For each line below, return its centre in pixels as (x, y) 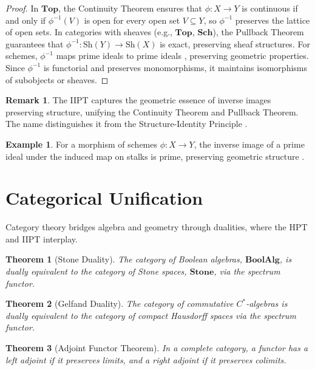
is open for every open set (132, 20)
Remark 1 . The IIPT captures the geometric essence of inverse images (138, 100)
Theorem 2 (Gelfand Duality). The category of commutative (120, 303)
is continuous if (270, 8)
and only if (26, 20)
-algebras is (267, 303)
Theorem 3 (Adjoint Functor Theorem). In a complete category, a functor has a (157, 348)
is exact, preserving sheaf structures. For (235, 43)
